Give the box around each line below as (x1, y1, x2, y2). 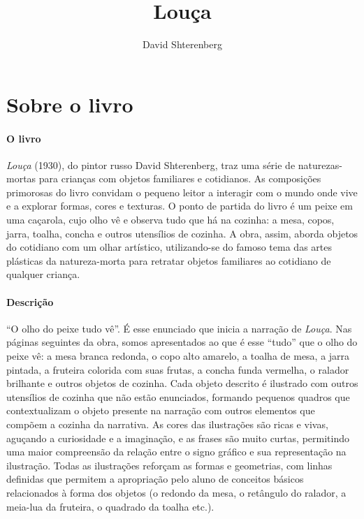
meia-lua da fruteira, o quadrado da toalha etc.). (6, 499, 214, 513)
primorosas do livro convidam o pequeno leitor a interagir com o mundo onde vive (6, 184, 358, 199)
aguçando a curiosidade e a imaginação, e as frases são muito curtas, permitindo (6, 430, 349, 445)
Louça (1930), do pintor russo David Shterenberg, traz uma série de (6, 157, 296, 172)
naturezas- (298, 157, 342, 172)
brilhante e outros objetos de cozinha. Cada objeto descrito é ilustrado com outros (6, 376, 358, 390)
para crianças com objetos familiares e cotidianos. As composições (38, 171, 321, 186)
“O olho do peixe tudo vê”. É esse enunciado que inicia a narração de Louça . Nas (6, 321, 352, 335)
